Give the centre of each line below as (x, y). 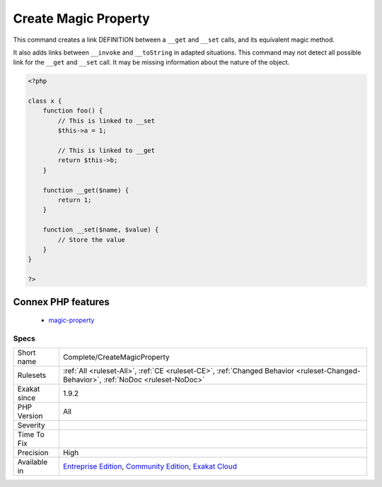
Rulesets (31, 375)
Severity (31, 425)
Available (33, 462)
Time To (31, 435)
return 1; (75, 200)
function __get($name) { (86, 190)
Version (30, 416)
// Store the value (91, 240)
